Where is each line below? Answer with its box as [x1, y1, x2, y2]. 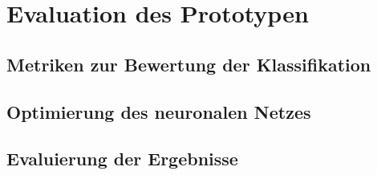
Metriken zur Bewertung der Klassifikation [6, 51, 371, 76]
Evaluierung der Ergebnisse [6, 146, 238, 171]
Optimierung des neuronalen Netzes [6, 99, 311, 124]
